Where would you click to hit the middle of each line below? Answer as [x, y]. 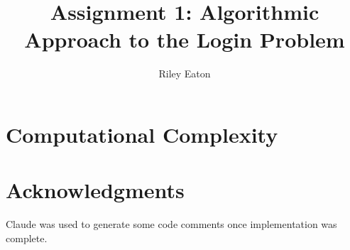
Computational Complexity [142, 134]
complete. [27, 238]
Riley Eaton [185, 74]
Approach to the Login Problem [185, 39]
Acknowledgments [95, 190]
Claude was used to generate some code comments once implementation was [171, 224]
